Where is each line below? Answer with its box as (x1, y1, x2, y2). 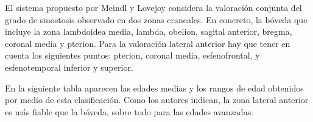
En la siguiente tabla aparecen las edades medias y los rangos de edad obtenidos (5, 81, 304, 94)
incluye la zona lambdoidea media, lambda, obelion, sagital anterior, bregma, (5, 25, 292, 38)
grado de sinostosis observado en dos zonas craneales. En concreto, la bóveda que (5, 13, 308, 26)
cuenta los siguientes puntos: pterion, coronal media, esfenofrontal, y (5, 49, 260, 62)
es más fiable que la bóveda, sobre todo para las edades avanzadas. (5, 105, 254, 118)
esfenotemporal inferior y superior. (5, 60, 133, 73)
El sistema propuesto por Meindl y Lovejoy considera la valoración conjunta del (5, 1, 302, 13)
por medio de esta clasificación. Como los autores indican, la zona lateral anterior (5, 93, 309, 106)
